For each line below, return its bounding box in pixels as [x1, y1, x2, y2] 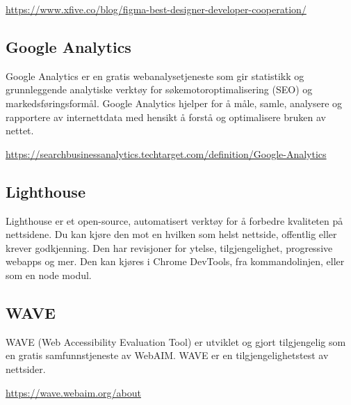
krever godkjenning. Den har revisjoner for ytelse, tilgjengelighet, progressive [6, 240, 333, 255]
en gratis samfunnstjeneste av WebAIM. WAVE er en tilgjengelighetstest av [6, 348, 329, 363]
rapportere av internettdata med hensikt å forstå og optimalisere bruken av [6, 109, 326, 124]
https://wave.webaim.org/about [6, 385, 141, 399]
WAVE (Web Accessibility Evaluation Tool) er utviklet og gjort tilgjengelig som [6, 334, 346, 349]
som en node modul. [6, 267, 92, 282]
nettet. [6, 123, 34, 138]
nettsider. [6, 361, 46, 376]
